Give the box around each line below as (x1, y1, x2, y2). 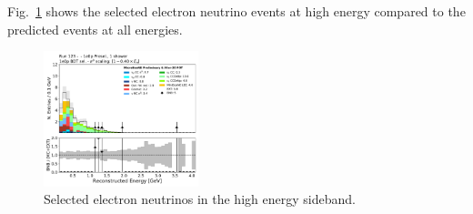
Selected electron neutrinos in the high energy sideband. (44, 189, 356, 209)
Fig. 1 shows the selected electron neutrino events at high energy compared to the (7, 2, 466, 20)
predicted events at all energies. (7, 19, 183, 38)
